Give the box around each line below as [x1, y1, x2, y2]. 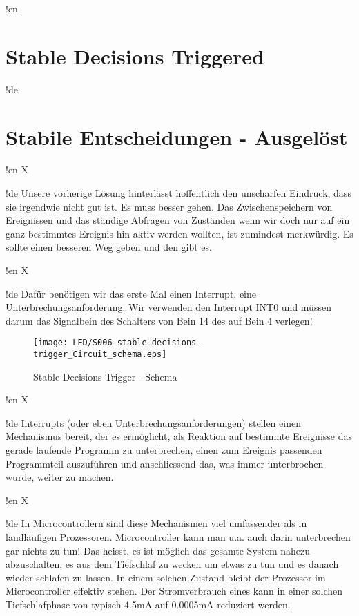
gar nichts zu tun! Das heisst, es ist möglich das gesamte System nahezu [6, 543, 311, 557]
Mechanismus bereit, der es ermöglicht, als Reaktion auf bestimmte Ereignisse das [6, 429, 352, 443]
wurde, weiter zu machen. [6, 470, 114, 484]
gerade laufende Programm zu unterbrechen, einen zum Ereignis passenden [6, 443, 322, 457]
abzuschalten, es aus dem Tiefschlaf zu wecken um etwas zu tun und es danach [6, 557, 339, 571]
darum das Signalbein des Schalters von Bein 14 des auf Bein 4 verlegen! [6, 313, 313, 327]
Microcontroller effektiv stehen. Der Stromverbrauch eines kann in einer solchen [6, 584, 343, 598]
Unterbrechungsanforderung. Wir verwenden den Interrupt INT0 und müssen [6, 300, 331, 314]
